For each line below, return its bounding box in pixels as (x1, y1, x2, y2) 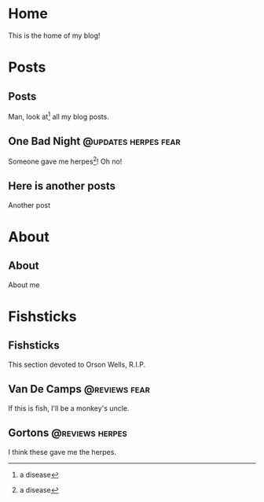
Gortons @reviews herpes (8, 426, 127, 440)
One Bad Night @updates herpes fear (8, 135, 181, 148)
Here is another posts (8, 179, 116, 193)
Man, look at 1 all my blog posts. (8, 110, 110, 121)
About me (8, 280, 40, 290)
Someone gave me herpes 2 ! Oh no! (8, 155, 123, 166)
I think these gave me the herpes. (8, 447, 116, 456)
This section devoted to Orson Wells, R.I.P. (8, 360, 146, 369)
